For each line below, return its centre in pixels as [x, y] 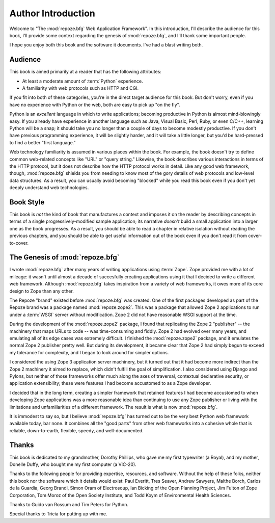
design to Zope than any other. [42, 291]
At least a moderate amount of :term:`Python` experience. [82, 81]
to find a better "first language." [43, 142]
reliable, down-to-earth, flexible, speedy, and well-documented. [76, 430]
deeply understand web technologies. [49, 188]
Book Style [27, 202]
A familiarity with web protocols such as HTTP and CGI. [80, 88]
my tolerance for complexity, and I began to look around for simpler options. [89, 352]
